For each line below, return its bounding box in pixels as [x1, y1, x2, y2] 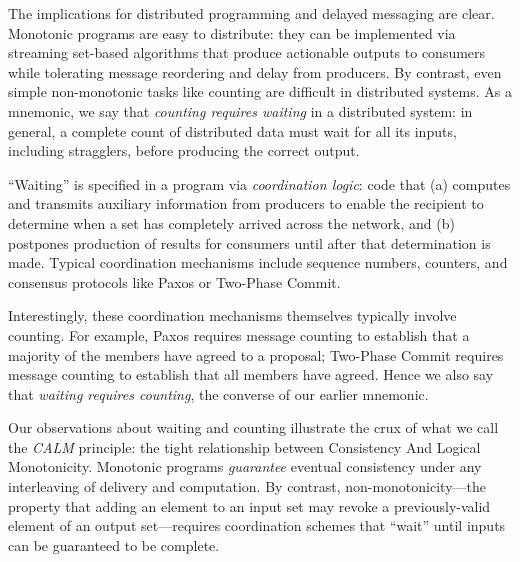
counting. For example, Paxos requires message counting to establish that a [8, 324, 470, 345]
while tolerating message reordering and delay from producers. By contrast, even [8, 61, 502, 82]
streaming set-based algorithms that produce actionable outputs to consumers [8, 42, 486, 63]
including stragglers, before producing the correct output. [8, 140, 360, 161]
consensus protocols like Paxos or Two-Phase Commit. [8, 271, 341, 292]
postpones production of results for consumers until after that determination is [8, 232, 491, 253]
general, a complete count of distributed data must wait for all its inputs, [8, 120, 457, 141]
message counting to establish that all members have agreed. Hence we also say [8, 364, 494, 385]
